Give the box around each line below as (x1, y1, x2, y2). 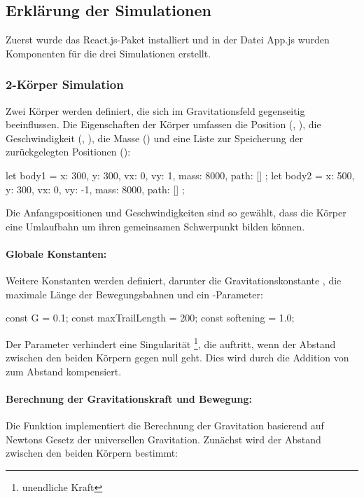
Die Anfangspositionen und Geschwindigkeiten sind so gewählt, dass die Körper (6, 205, 346, 220)
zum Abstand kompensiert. (6, 364, 122, 378)
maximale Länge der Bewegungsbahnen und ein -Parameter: (6, 286, 263, 301)
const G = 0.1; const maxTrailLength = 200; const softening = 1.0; (6, 310, 295, 325)
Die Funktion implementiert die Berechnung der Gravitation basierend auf (6, 418, 324, 433)
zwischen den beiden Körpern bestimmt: (6, 445, 178, 460)
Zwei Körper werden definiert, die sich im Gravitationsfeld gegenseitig (6, 103, 305, 118)
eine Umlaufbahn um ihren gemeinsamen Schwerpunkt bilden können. (6, 219, 305, 233)
